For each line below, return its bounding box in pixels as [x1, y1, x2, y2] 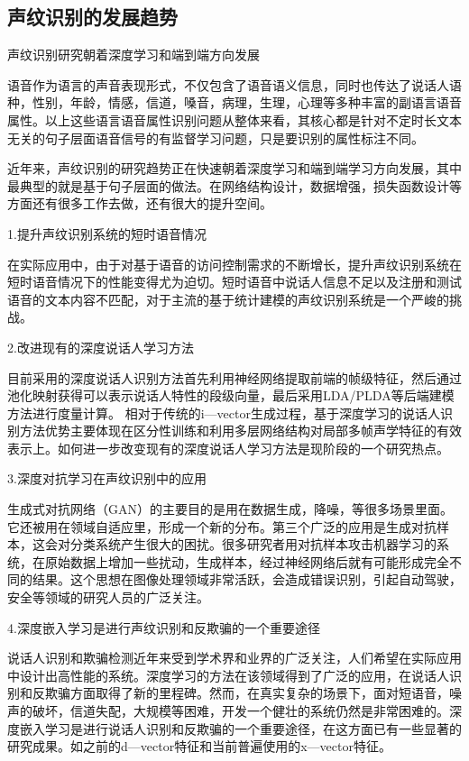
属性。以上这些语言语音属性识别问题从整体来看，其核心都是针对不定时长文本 [7, 110, 462, 129]
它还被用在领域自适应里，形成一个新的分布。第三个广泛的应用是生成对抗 [7, 517, 437, 536]
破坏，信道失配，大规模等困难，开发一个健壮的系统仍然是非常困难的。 [32, 701, 449, 720]
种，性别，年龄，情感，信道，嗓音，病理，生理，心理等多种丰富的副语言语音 [7, 93, 462, 112]
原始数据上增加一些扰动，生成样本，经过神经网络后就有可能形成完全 [44, 552, 449, 571]
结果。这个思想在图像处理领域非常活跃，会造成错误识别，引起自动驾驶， [32, 570, 462, 589]
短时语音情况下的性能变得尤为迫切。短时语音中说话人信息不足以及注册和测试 [7, 272, 462, 291]
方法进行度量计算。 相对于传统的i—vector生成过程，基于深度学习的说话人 [7, 403, 440, 422]
